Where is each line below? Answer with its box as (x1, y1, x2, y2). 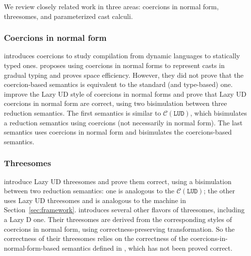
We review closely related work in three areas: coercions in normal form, (4, 1, 219, 11)
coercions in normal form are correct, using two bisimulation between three (4, 98, 227, 108)
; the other (203, 186, 235, 196)
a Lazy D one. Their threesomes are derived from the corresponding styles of (4, 214, 232, 224)
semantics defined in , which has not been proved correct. (62, 242, 233, 253)
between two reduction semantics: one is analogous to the (4, 186, 175, 196)
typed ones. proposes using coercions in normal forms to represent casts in (4, 60, 225, 70)
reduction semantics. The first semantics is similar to (4, 107, 161, 118)
